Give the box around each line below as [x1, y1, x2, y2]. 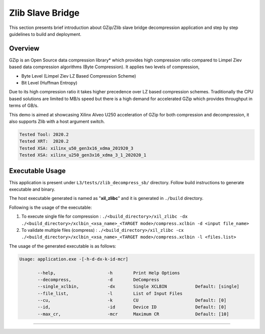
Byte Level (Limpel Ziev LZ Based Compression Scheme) [21, 73, 136, 79]
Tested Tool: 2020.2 [19, 132, 69, 137]
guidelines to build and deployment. [9, 31, 82, 37]
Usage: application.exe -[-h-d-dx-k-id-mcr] [19, 256, 129, 262]
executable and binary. [9, 187, 55, 193]
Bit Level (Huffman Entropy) [21, 80, 78, 86]
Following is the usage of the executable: [9, 204, 92, 210]
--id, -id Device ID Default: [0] [37, 305, 227, 310]
